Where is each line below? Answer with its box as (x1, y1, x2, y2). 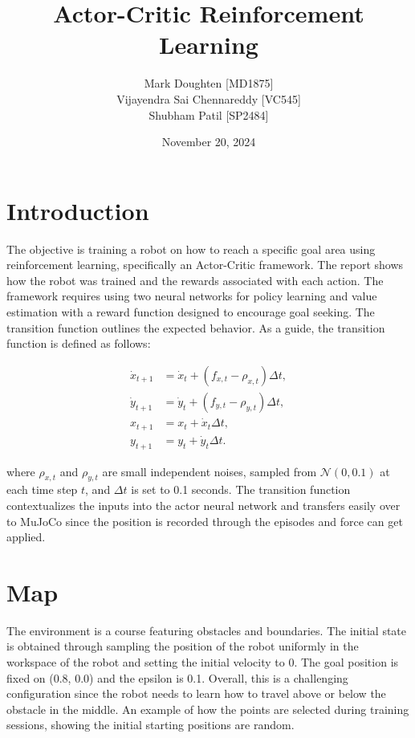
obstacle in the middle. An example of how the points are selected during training (6, 700, 409, 717)
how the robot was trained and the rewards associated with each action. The (6, 271, 384, 288)
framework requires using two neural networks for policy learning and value (6, 287, 377, 304)
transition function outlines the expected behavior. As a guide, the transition (6, 319, 385, 336)
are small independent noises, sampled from (102, 463, 317, 479)
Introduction (6, 194, 149, 226)
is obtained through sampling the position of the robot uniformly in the (6, 638, 359, 654)
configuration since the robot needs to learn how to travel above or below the (6, 685, 386, 702)
